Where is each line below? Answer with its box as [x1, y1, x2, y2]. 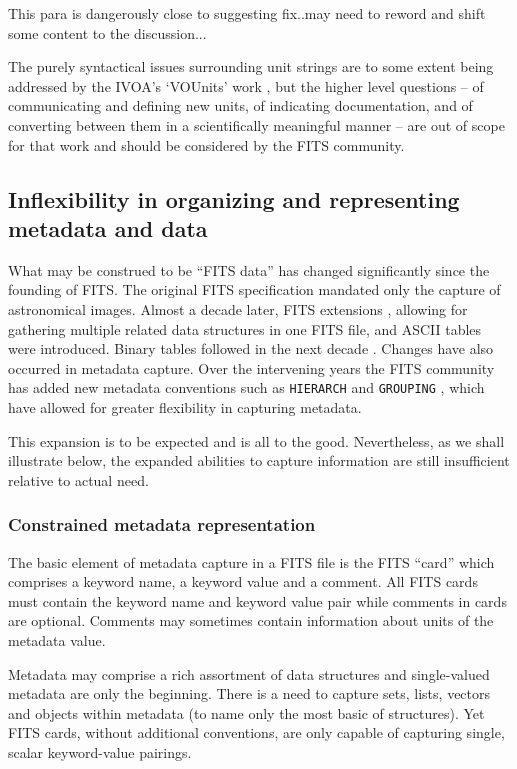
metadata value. [8, 629, 106, 650]
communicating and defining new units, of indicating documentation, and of [8, 95, 473, 116]
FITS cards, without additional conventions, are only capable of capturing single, [8, 722, 505, 743]
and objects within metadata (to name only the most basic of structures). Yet [8, 702, 485, 723]
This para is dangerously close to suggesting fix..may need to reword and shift [8, 3, 486, 23]
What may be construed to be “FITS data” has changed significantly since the [8, 259, 490, 280]
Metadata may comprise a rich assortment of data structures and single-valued [8, 663, 490, 684]
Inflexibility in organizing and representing [8, 183, 460, 214]
